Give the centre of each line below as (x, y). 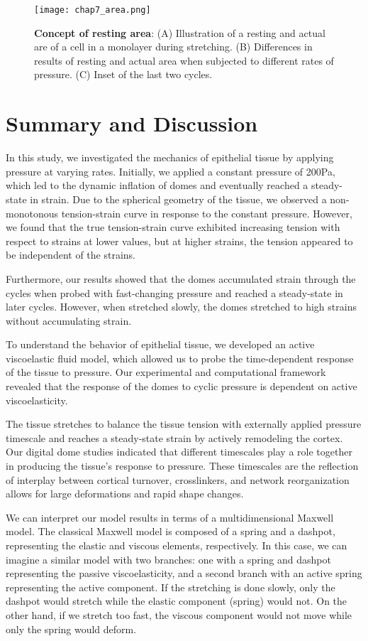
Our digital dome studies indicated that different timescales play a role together (179, 452)
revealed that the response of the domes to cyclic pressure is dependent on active (182, 386)
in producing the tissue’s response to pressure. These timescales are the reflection (182, 466)
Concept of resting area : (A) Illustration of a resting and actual (180, 32)
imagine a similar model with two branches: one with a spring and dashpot (168, 559)
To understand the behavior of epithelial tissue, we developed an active (160, 344)
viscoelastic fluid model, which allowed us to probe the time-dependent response (180, 358)
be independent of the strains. (71, 255)
